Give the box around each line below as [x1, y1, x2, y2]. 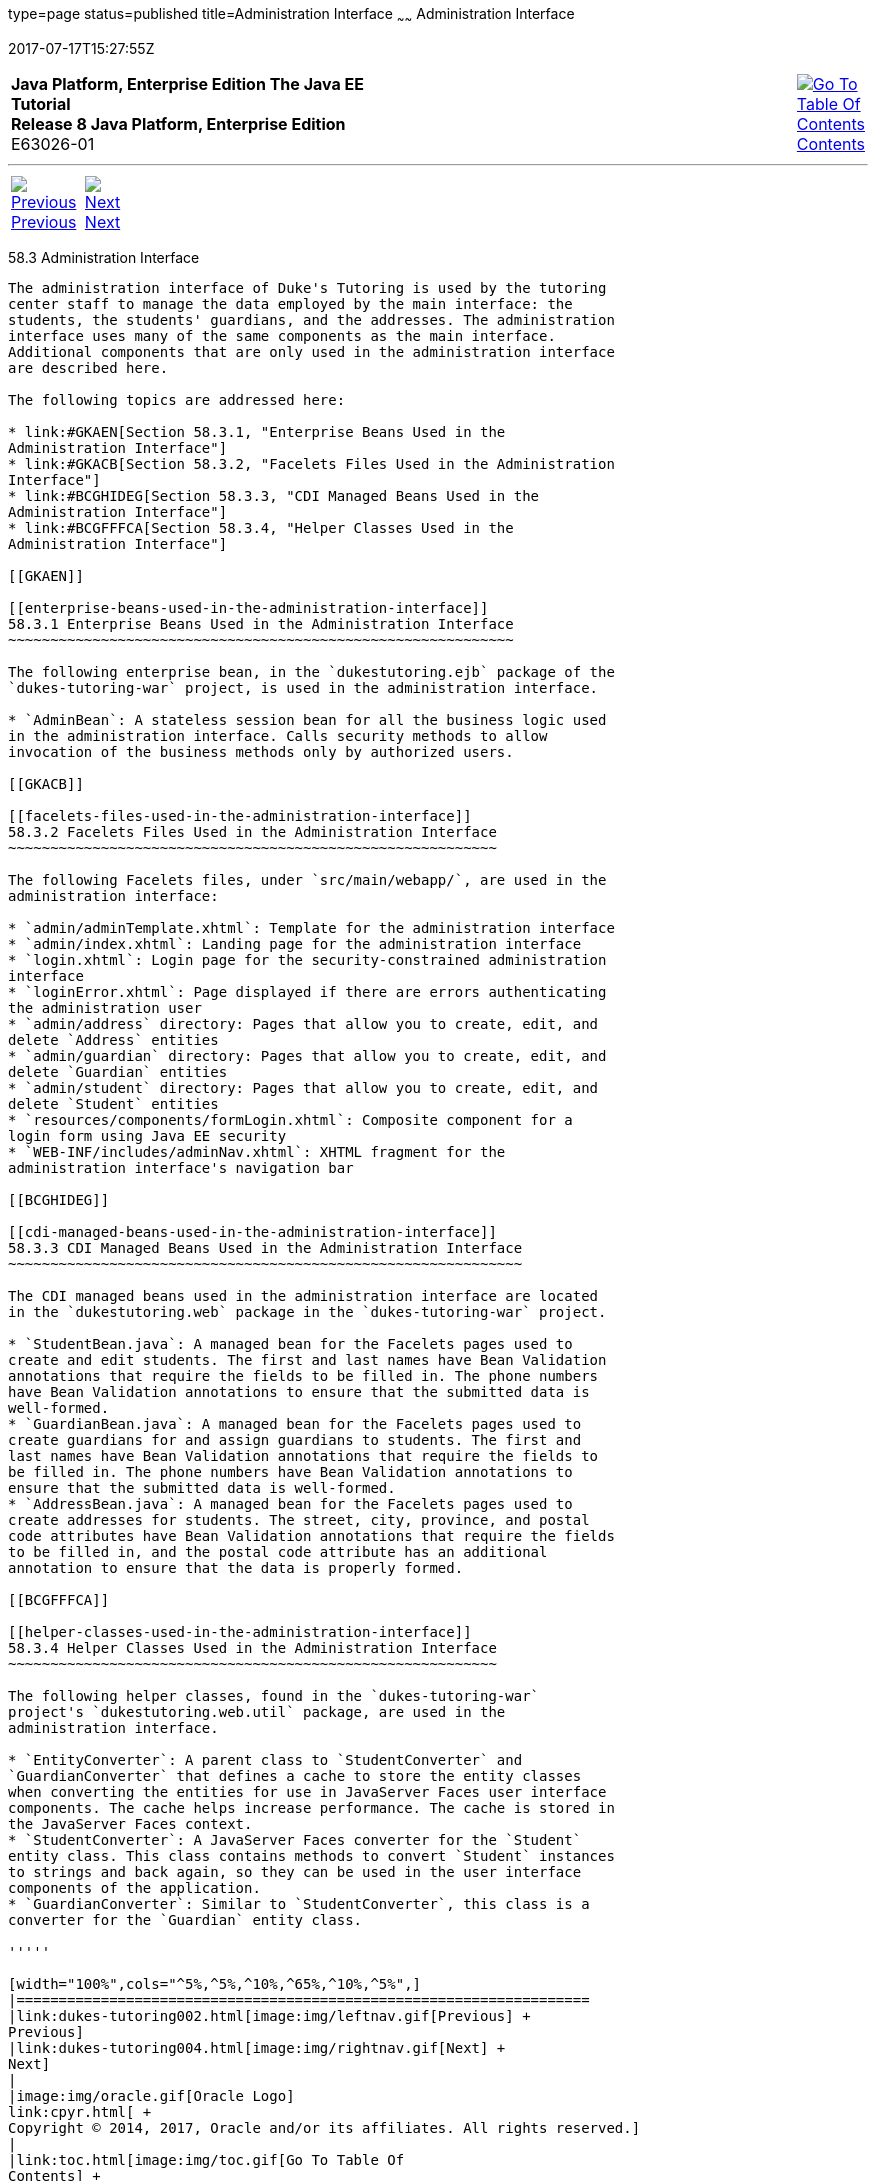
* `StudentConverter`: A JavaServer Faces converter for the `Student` [8, 1831, 582, 1848]
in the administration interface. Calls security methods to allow [8, 727, 548, 744]
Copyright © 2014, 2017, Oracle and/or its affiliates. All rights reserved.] [8, 2119, 641, 2136]
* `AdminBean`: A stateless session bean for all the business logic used [8, 711, 607, 728]
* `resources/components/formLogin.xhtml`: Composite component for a [8, 1111, 573, 1128]
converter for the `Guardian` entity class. [8, 1911, 363, 1928]
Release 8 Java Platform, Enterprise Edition [11, 113, 346, 134]
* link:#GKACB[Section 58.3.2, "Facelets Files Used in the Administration [8, 455, 615, 472]
